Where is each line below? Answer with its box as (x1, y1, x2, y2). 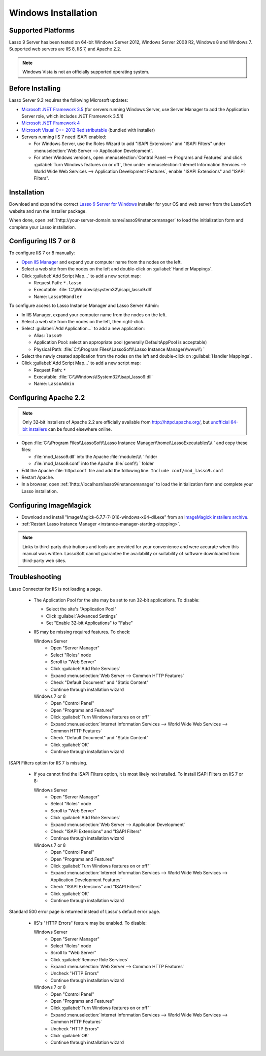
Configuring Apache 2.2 (9, 394, 85, 402)
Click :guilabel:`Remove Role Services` (50, 956, 129, 962)
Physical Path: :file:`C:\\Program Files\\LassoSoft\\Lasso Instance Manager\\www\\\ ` (33, 346, 205, 352)
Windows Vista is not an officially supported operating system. (22, 69, 150, 75)
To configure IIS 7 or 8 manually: (9, 250, 75, 256)
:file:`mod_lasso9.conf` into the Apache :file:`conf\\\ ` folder (33, 460, 154, 466)
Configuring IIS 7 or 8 (9, 237, 76, 245)
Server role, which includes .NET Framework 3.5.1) (21, 113, 124, 119)
